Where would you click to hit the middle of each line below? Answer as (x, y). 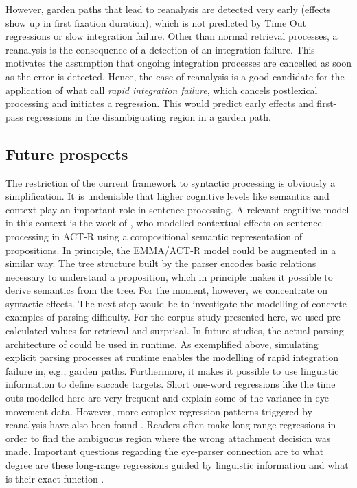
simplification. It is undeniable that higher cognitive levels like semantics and (168, 196)
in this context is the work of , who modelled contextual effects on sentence (164, 223)
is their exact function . (55, 478)
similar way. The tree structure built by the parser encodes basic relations (161, 263)
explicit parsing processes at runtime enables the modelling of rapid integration (172, 357)
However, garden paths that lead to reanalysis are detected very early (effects (168, 9)
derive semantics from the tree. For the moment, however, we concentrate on (167, 290)
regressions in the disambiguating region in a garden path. (149, 116)
